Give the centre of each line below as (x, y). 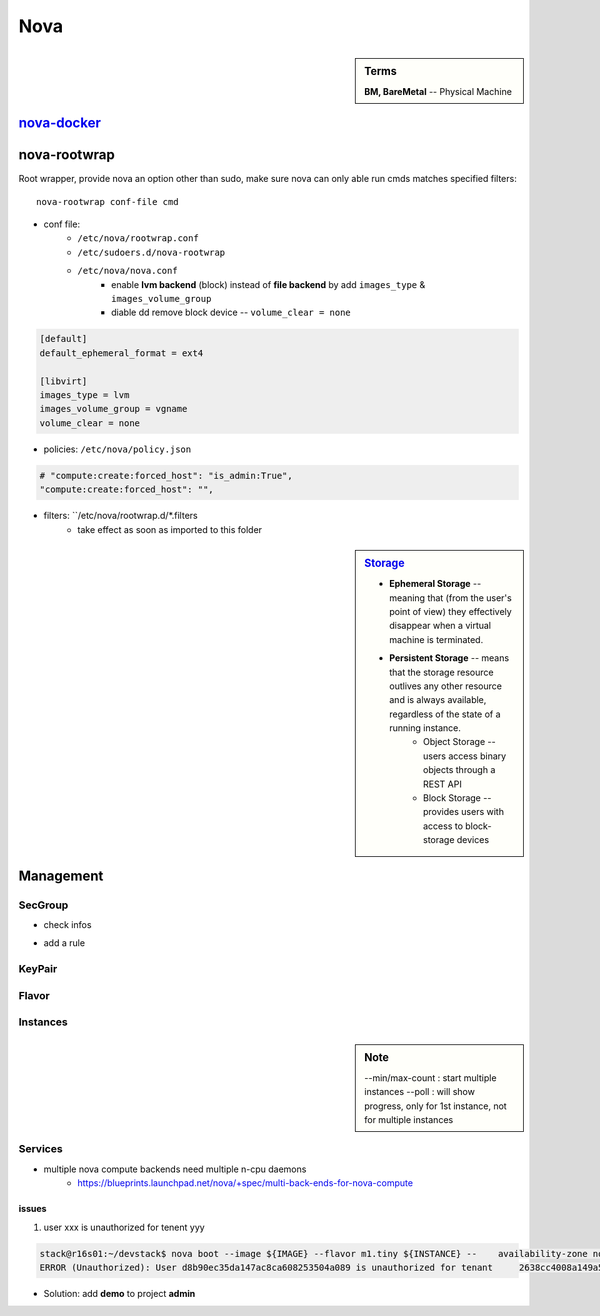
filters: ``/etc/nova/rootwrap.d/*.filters (121, 516)
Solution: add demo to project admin (119, 1293)
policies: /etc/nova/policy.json (117, 449)
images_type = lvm (84, 394)
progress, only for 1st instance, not (435, 1106)
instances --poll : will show (419, 1092)
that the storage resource (441, 672)
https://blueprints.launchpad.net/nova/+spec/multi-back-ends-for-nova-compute (245, 1183)
